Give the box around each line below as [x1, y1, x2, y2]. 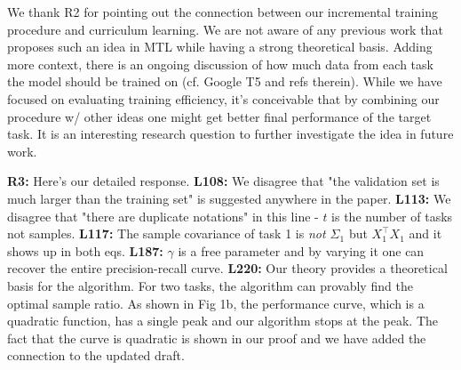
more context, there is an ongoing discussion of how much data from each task [7, 54, 433, 73]
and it [409, 224, 442, 243]
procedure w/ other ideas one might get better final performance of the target [7, 107, 432, 125]
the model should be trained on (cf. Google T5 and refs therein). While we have [7, 72, 442, 91]
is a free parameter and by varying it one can [178, 241, 425, 260]
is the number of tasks [331, 206, 453, 225]
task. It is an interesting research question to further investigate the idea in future [7, 125, 454, 143]
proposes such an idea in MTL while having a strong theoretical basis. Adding [7, 37, 433, 56]
